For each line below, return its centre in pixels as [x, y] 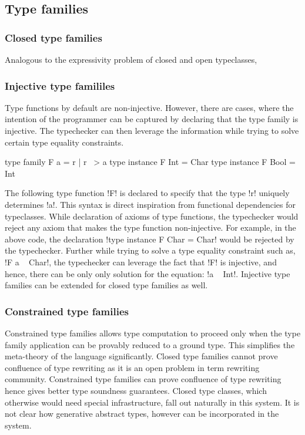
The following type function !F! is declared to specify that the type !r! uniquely [147, 193]
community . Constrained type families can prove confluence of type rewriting [143, 379]
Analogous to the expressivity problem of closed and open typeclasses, [131, 59]
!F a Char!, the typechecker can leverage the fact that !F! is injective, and [141, 262]
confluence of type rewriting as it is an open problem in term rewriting [132, 367]
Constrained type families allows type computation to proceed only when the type [153, 333]
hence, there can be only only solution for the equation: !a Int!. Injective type [148, 273]
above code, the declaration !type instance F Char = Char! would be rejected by [150, 239]
